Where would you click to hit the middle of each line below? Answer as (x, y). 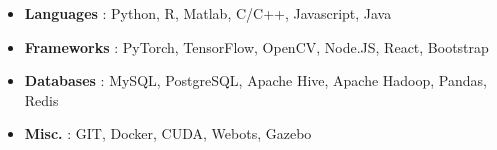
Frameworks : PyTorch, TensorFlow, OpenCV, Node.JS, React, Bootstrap (256, 46)
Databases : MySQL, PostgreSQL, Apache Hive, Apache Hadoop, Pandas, (255, 80)
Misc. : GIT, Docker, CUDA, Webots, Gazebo (168, 133)
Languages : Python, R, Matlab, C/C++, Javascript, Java (208, 13)
